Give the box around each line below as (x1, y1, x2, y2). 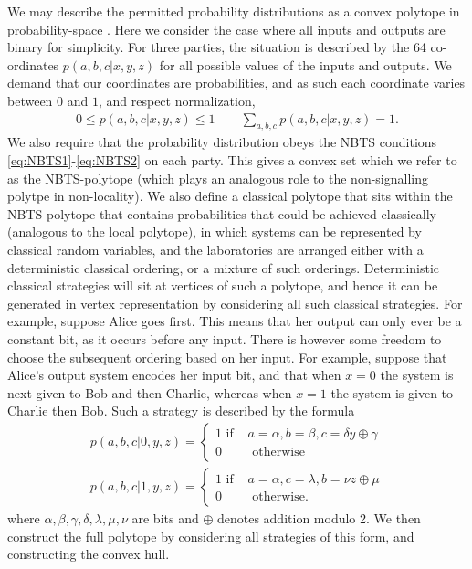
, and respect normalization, (98, 90, 256, 110)
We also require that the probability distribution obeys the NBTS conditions (7, 132, 437, 152)
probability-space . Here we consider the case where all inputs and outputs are (7, 19, 446, 38)
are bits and (131, 508, 199, 527)
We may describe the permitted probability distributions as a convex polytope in (7, 2, 460, 20)
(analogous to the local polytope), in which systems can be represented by (7, 222, 422, 241)
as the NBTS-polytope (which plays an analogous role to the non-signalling (7, 168, 429, 187)
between (7, 90, 53, 110)
